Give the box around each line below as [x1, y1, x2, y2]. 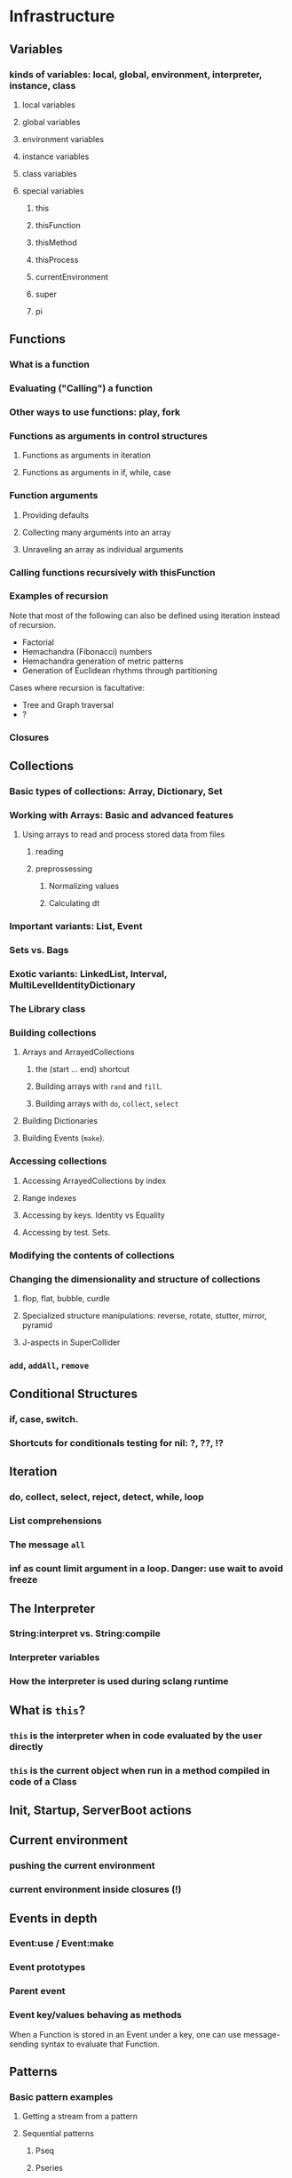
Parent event [9, 1985, 66, 1998]
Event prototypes [9, 1961, 86, 1974]
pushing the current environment [9, 1859, 155, 1872]
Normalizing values [48, 881, 120, 892]
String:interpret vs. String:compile [9, 1627, 162, 1640]
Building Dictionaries [21, 1116, 99, 1126]
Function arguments [9, 489, 99, 502]
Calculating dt [48, 898, 100, 909]
